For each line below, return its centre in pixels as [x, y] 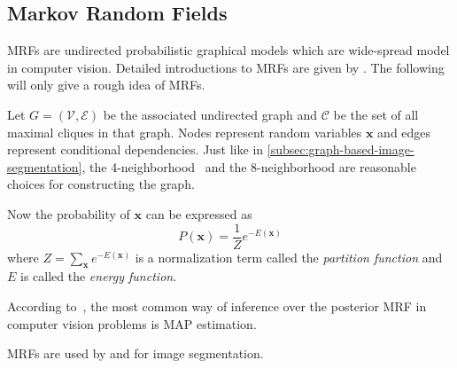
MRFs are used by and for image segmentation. [136, 353]
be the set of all [376, 114]
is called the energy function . [99, 276]
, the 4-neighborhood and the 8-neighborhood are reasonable [249, 166]
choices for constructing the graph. [101, 184]
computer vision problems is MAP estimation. [132, 323]
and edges [404, 132]
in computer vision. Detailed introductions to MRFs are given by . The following [226, 67]
